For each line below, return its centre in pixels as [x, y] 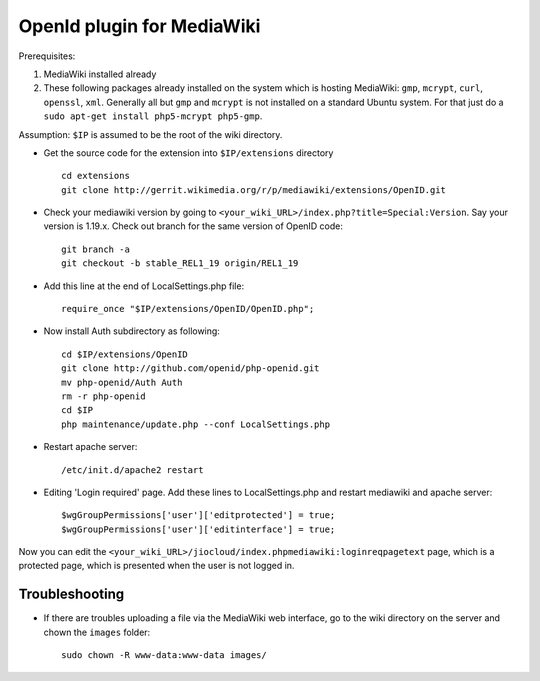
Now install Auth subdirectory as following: [131, 331]
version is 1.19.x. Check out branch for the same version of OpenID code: [193, 226]
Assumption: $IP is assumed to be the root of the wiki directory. [150, 134]
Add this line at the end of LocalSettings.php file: [144, 286]
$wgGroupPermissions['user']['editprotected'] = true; [198, 515]
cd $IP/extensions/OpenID [125, 354]
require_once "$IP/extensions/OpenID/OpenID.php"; [188, 309]
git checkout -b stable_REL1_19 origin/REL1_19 [180, 263]
